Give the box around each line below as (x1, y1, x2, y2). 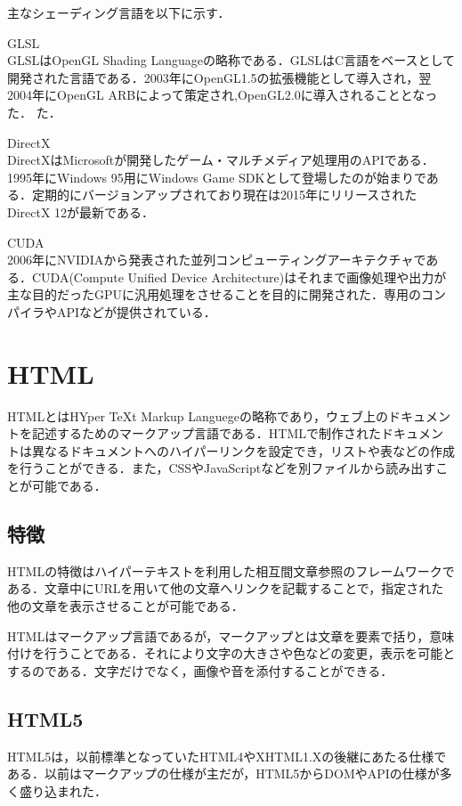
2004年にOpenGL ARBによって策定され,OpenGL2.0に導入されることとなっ (7, 85, 438, 104)
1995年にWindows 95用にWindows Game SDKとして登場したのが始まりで (7, 167, 426, 186)
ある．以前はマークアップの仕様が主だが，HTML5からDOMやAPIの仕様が (7, 764, 440, 783)
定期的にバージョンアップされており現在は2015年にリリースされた (31, 185, 417, 204)
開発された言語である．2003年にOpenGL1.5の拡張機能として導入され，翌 (7, 68, 432, 86)
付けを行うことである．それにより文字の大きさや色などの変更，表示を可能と (7, 644, 456, 663)
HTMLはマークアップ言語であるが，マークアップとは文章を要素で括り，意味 (7, 626, 455, 645)
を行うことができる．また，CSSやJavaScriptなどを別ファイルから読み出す (7, 459, 436, 477)
